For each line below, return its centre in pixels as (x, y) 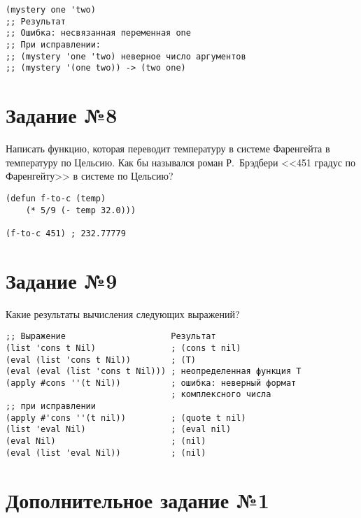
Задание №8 (62, 115)
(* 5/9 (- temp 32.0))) (81, 210)
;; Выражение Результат (111, 337)
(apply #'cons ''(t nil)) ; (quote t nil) (126, 418)
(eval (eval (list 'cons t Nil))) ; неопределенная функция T (154, 372)
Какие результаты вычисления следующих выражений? (123, 314)
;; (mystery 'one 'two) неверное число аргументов (126, 56)
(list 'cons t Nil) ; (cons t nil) (123, 348)
